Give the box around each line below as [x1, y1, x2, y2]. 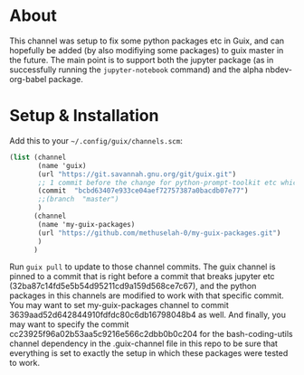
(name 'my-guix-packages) [37, 220, 136, 229]
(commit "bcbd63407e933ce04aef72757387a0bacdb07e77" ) [37, 186, 249, 195]
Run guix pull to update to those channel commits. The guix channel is [9, 261, 276, 272]
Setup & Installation [9, 106, 159, 127]
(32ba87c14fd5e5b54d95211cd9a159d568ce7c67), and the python [9, 281, 257, 292]
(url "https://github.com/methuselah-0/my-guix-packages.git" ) [37, 228, 281, 238]
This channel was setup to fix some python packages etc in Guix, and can [9, 35, 285, 46]
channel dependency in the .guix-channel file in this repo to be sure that [9, 338, 279, 349]
